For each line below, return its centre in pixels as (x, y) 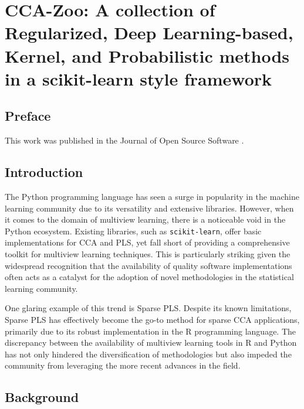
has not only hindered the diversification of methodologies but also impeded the (148, 354)
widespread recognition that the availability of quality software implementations (148, 265)
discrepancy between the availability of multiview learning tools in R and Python (151, 342)
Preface (28, 116)
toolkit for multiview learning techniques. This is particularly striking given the (148, 253)
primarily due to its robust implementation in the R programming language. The (151, 331)
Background (42, 397)
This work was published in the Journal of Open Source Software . (124, 140)
